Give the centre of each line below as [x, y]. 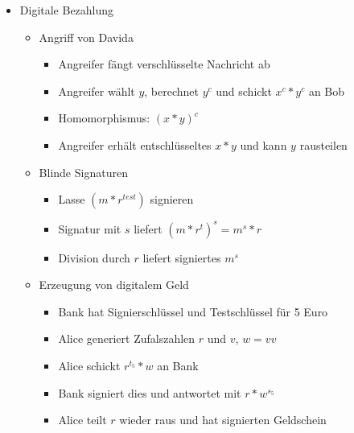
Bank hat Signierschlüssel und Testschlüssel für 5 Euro [193, 311]
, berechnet [172, 91]
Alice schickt [89, 366]
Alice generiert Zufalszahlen [127, 338]
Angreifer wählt [97, 91]
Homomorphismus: [104, 118]
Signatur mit [90, 228]
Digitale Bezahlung [67, 10]
